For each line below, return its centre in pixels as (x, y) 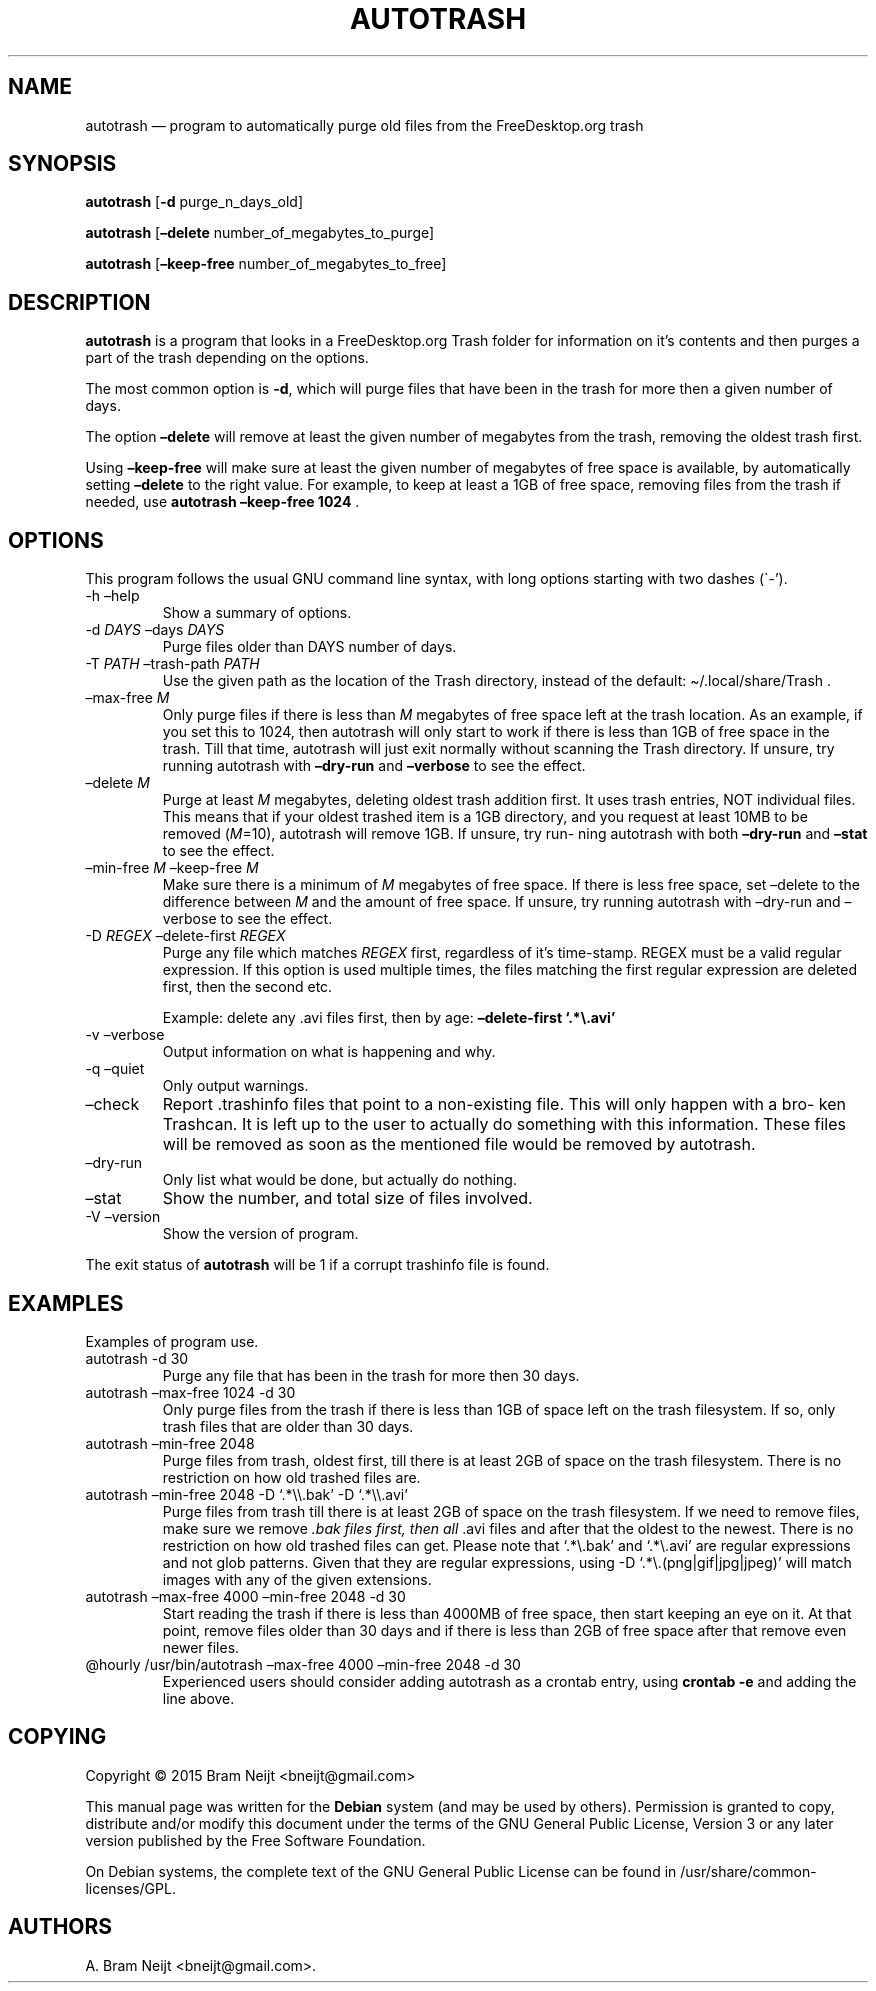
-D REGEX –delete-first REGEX (185, 936)
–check (112, 1104)
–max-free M (127, 698)
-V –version (123, 1217)
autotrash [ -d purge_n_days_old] (194, 202)
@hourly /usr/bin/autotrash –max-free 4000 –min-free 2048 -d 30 (303, 1664)
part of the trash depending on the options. (227, 358)
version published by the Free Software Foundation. (255, 1840)
